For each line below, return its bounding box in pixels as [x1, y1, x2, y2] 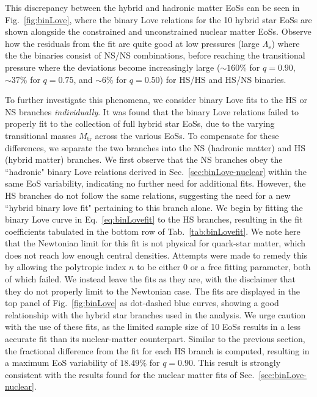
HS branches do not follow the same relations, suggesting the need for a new [5, 188, 291, 201]
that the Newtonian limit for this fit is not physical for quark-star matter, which [5, 237, 306, 249]
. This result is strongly [192, 356, 281, 369]
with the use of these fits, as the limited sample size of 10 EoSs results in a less [5, 320, 301, 333]
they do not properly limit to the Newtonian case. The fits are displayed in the [5, 284, 300, 297]
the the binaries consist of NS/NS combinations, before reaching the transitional [5, 49, 305, 62]
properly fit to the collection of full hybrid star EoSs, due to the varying [5, 117, 275, 130]
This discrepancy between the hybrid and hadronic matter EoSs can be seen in [5, 1, 300, 13]
